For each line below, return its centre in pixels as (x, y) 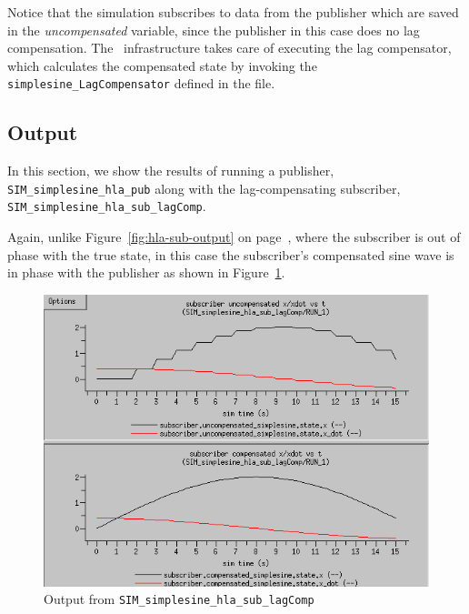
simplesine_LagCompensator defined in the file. (141, 83)
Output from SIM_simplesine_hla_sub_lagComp (179, 599)
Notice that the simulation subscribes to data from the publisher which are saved (233, 12)
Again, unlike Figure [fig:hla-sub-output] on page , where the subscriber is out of (234, 237)
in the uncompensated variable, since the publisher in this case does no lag (214, 30)
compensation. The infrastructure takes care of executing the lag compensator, (230, 48)
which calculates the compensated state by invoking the (162, 65)
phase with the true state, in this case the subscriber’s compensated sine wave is (231, 254)
